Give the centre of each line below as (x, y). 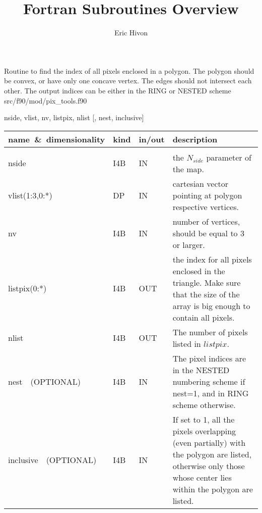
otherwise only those (209, 466)
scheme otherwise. (204, 404)
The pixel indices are (209, 358)
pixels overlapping (204, 431)
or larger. (189, 244)
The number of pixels (210, 332)
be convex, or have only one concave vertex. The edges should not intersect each (128, 81)
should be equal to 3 (208, 233)
